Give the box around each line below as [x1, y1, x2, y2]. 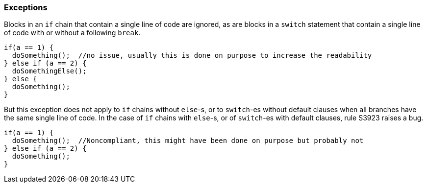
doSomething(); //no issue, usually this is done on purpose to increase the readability [12, 51, 372, 60]
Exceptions [4, 2, 48, 12]
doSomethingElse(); [12, 67, 87, 75]
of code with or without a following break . [4, 28, 141, 37]
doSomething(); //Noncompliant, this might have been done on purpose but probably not [12, 137, 364, 145]
